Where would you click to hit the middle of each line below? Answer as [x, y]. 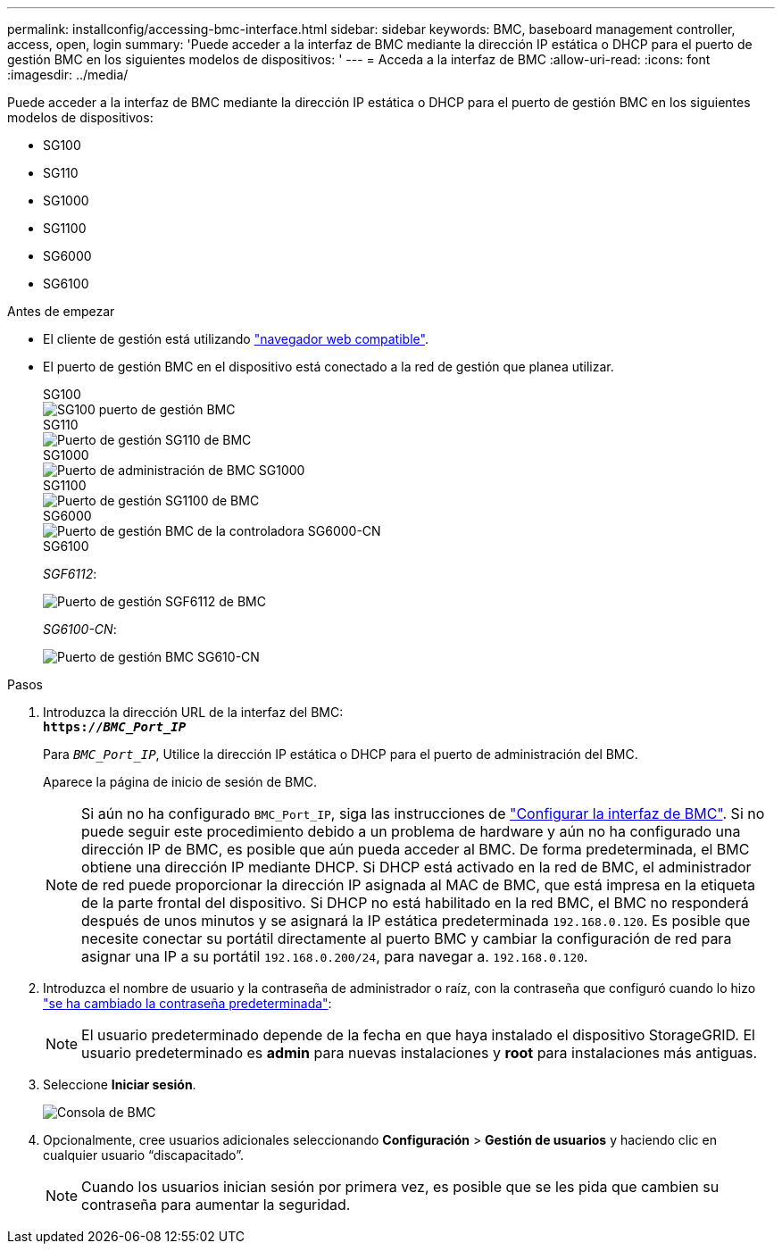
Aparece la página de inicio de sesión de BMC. [180, 782]
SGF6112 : [70, 574]
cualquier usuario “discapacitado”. [143, 1155]
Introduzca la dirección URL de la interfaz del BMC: [193, 712]
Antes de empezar [61, 311]
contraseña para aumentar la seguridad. [216, 1205]
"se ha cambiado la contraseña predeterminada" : [187, 1003]
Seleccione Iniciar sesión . [120, 1084]
